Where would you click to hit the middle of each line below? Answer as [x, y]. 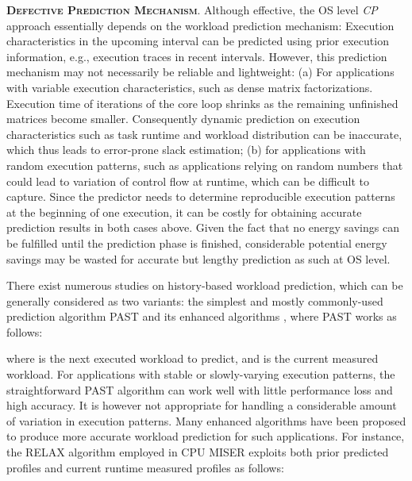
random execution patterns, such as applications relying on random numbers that [205, 165]
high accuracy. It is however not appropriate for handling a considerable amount [202, 405]
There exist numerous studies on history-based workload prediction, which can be [205, 285]
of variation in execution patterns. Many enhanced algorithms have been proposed [206, 420]
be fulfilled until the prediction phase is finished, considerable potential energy [197, 242]
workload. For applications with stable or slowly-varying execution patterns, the [201, 374]
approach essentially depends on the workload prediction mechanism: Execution [200, 25]
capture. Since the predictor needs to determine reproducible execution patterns [201, 196]
